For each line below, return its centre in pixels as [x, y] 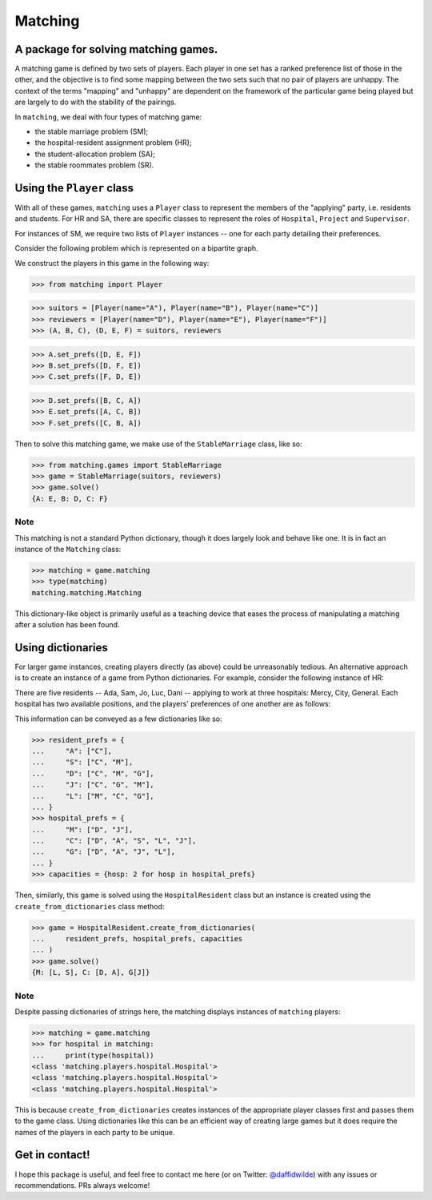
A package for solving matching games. [116, 49]
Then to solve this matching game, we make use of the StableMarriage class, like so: [159, 444]
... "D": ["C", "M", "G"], [93, 773]
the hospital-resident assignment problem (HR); [113, 143]
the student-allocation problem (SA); [95, 154]
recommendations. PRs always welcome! [82, 1185]
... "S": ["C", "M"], [82, 762]
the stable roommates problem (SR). [94, 165]
